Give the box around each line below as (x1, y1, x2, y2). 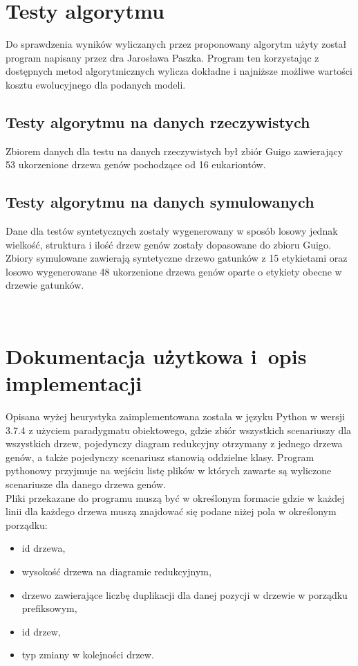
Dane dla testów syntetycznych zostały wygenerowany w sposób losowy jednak (6, 224, 338, 238)
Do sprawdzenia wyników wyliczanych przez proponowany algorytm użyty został (6, 37, 347, 51)
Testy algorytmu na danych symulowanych (6, 191, 314, 213)
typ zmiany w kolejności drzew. (21, 647, 154, 662)
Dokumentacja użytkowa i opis (6, 341, 307, 370)
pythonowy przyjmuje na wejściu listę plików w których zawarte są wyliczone (6, 463, 332, 478)
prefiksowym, (21, 601, 77, 615)
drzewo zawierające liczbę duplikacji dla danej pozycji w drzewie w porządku (21, 587, 348, 602)
